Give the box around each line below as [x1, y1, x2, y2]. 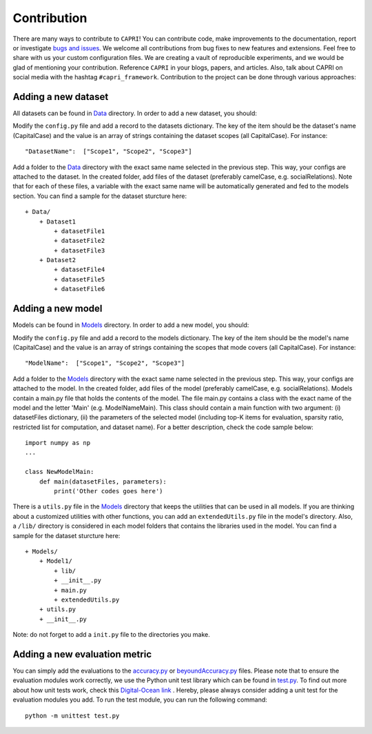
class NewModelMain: [25, 468, 94, 476]
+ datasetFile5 [54, 275, 105, 283]
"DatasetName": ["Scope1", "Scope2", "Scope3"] [25, 148, 192, 155]
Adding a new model [12, 303, 103, 315]
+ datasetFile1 [54, 227, 105, 235]
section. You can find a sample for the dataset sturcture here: [12, 192, 187, 200]
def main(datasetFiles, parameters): [39, 477, 167, 486]
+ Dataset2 [39, 256, 76, 264]
